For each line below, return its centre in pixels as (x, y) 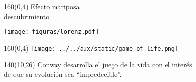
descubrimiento (27, 16)
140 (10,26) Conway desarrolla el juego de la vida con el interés (98, 64)
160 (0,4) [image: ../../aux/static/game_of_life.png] (91, 47)
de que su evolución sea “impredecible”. (63, 74)
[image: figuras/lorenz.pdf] (52, 32)
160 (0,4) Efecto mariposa (42, 6)
